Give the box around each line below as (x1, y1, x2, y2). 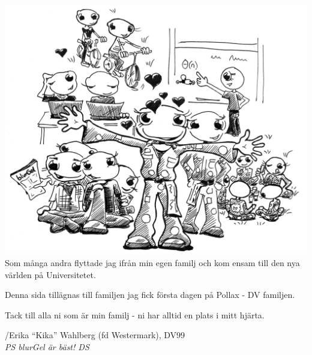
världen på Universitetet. (5, 268, 96, 281)
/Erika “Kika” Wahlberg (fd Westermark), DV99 (5, 329, 185, 341)
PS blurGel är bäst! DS (5, 340, 89, 353)
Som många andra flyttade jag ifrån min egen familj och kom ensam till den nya (5, 256, 300, 269)
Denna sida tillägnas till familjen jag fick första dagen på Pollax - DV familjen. (5, 288, 295, 301)
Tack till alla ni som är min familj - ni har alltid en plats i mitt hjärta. (5, 308, 265, 321)
